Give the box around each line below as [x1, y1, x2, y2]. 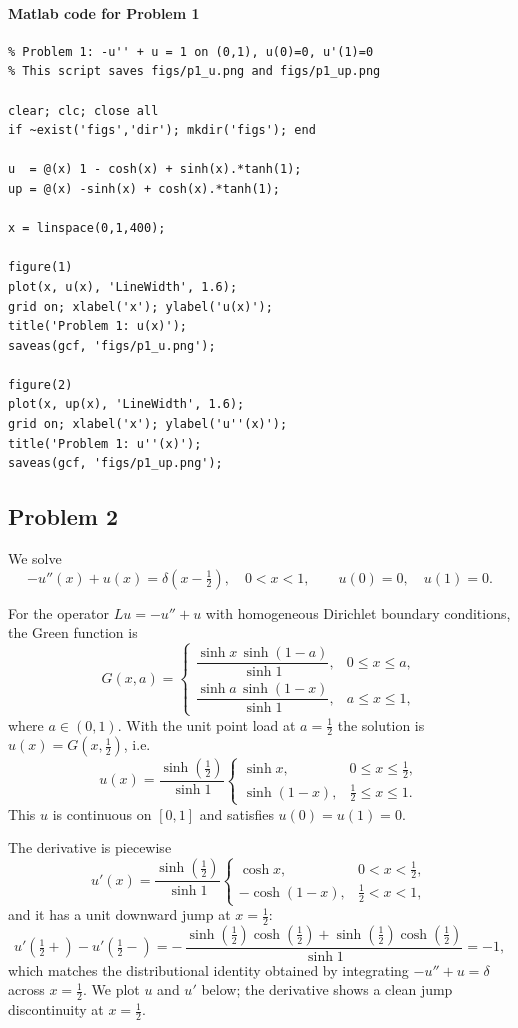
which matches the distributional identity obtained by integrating [8, 959, 409, 980]
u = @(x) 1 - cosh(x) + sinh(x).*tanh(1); [8, 162, 302, 177]
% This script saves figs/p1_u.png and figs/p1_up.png [8, 64, 381, 79]
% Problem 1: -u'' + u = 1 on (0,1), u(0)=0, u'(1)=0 [8, 44, 374, 59]
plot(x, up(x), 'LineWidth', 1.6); [8, 397, 245, 412]
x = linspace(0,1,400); [8, 221, 166, 236]
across [8, 979, 45, 1000]
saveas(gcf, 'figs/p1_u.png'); [8, 338, 216, 353]
